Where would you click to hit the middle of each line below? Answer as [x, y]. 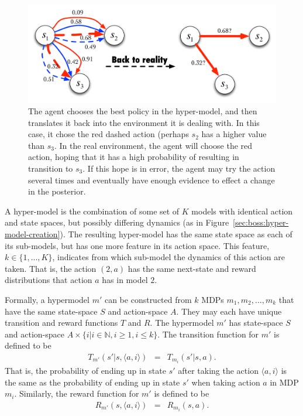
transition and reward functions [61, 323]
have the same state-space [51, 311]
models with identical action [242, 211]
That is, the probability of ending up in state [85, 371]
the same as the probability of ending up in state [92, 382]
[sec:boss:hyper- [261, 222]
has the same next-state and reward [192, 268]
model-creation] [32, 233]
